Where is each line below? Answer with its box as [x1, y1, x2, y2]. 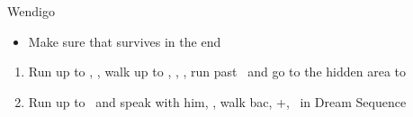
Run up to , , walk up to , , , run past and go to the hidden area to [28, 62, 406, 81]
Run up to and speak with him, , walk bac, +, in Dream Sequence [28, 92, 407, 111]
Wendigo [7, 2, 55, 20]
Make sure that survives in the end [28, 31, 221, 50]
